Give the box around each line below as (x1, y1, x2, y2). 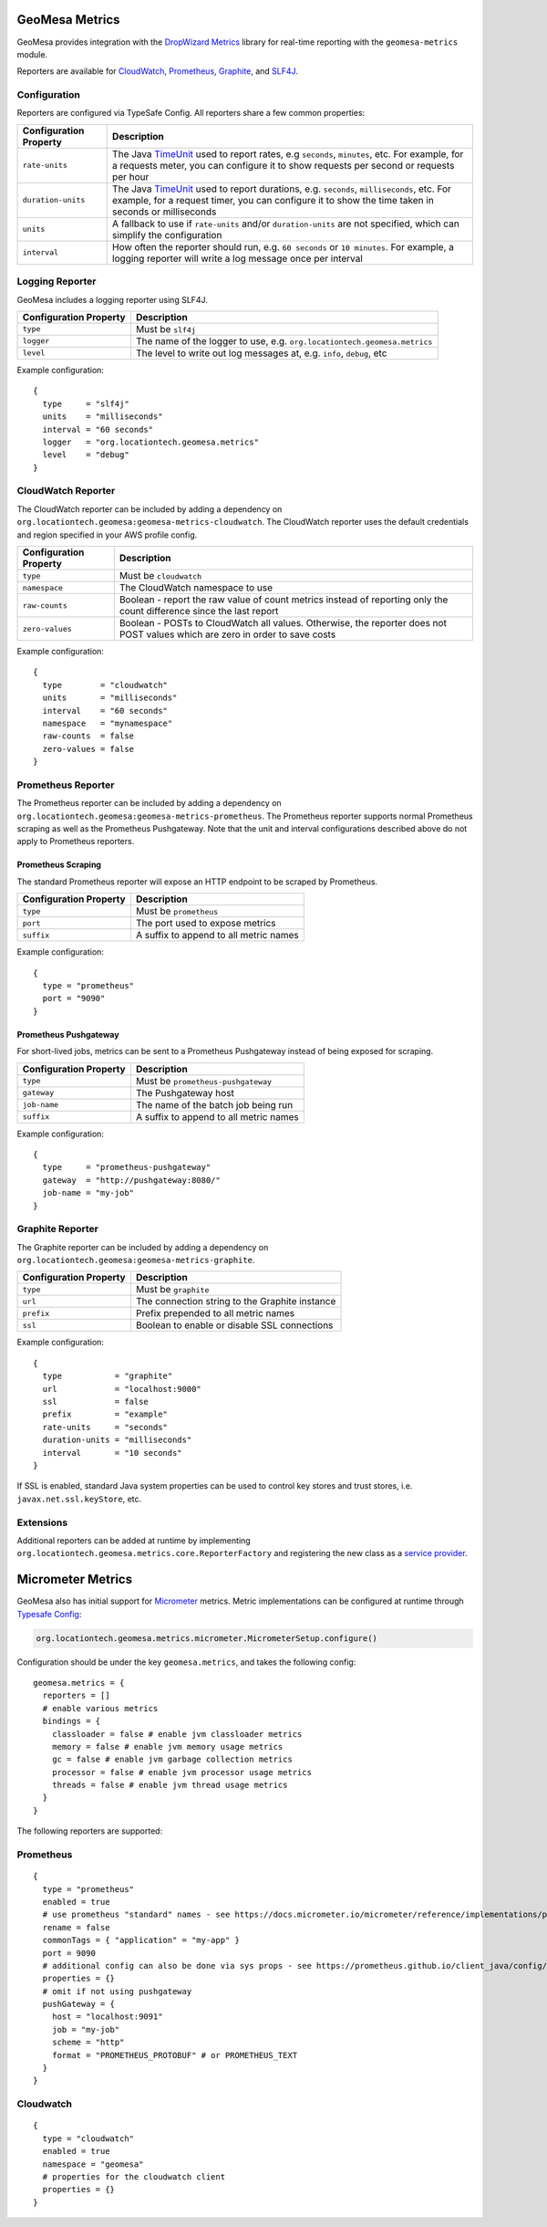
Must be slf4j (135, 322, 196, 335)
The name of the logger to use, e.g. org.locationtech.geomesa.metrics (135, 334, 433, 347)
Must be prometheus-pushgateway (135, 1074, 273, 1087)
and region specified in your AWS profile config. (16, 529, 198, 540)
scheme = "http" (51, 2037, 125, 2048)
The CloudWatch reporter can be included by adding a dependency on (16, 503, 283, 515)
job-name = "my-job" (42, 1187, 135, 1198)
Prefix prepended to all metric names (135, 1307, 295, 1320)
